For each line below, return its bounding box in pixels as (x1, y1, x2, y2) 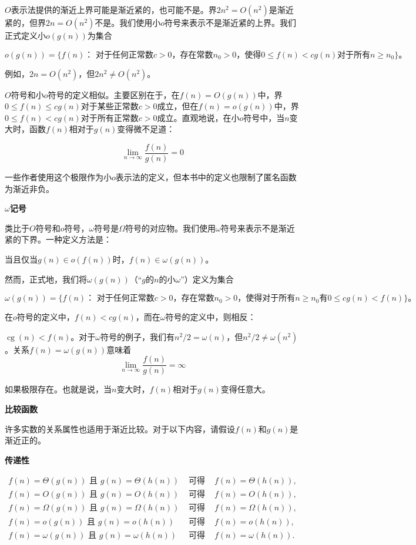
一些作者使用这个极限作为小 (5, 171, 112, 183)
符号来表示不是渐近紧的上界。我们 (165, 16, 297, 28)
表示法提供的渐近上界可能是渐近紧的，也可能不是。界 (11, 4, 217, 15)
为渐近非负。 (5, 182, 54, 194)
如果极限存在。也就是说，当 (5, 383, 112, 395)
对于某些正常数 (80, 100, 139, 112)
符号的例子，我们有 (100, 330, 175, 342)
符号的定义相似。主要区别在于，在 (48, 88, 180, 100)
